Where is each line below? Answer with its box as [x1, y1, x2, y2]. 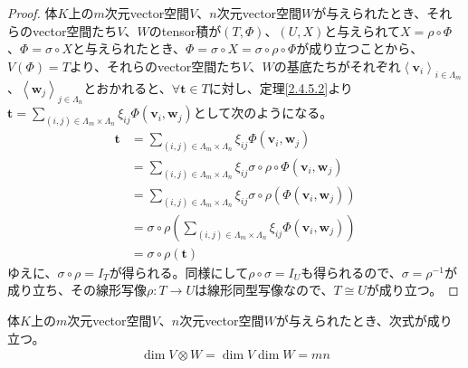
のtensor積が [148, 21, 222, 40]
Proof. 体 [7, 4, 58, 22]
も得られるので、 [301, 262, 402, 281]
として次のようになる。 [193, 103, 333, 122]
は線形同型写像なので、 [194, 280, 334, 299]
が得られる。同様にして [109, 262, 249, 281]
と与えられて [324, 21, 400, 40]
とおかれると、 [83, 78, 172, 97]
